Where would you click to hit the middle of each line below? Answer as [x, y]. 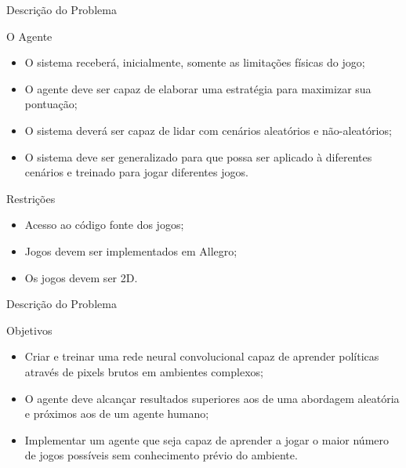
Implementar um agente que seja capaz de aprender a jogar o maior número [207, 439]
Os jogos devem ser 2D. [81, 277]
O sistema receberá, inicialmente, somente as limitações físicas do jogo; [195, 62]
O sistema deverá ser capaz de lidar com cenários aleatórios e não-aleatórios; [208, 130]
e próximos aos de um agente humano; [117, 414]
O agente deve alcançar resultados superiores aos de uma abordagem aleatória [212, 398]
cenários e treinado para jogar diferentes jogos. [136, 172]
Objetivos [29, 330]
